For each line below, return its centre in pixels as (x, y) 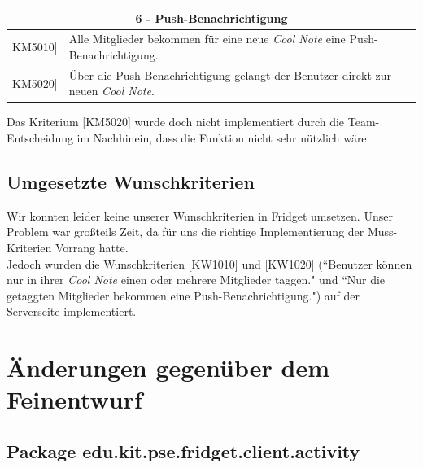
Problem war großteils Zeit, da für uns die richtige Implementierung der (185, 232)
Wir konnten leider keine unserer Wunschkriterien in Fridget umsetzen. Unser (200, 215)
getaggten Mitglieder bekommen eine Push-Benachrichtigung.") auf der (183, 295)
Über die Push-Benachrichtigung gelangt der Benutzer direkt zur (230, 74)
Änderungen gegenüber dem (168, 367)
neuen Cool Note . (111, 91)
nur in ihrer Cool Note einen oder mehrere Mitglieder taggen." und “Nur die (196, 280)
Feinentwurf (74, 399)
